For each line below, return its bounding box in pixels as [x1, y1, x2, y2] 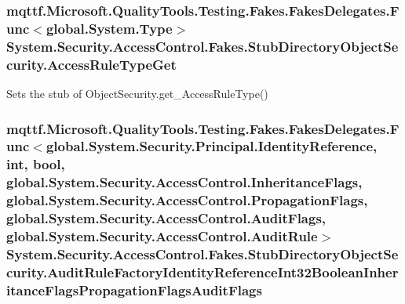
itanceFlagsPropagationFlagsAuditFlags [6, 280, 262, 299]
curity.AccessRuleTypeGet [6, 54, 177, 74]
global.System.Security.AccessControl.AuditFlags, [6, 208, 327, 228]
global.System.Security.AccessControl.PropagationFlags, [6, 190, 368, 210]
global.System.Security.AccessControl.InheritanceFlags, [6, 172, 363, 192]
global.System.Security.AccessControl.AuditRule [6, 226, 318, 246]
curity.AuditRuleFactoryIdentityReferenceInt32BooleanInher [6, 262, 399, 281]
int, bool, [6, 154, 65, 174]
